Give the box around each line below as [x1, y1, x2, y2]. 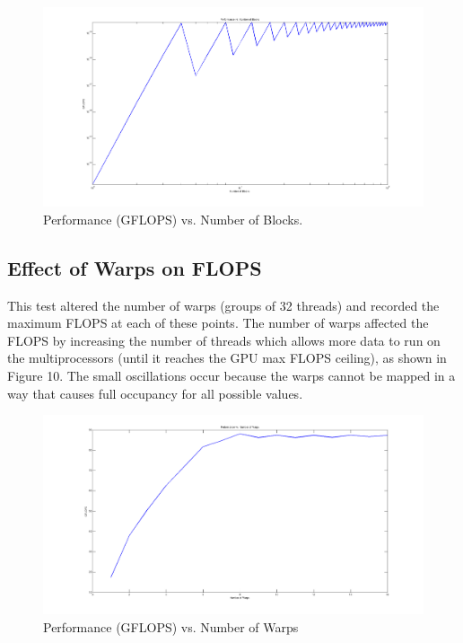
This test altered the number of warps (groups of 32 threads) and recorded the [7, 295, 440, 314]
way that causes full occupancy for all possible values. [7, 383, 303, 402]
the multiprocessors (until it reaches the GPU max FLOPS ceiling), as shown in [7, 348, 447, 367]
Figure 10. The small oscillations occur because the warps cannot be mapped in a [7, 366, 456, 384]
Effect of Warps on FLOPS [7, 253, 262, 281]
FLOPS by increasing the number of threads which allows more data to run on [7, 330, 441, 349]
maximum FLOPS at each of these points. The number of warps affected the [7, 313, 429, 332]
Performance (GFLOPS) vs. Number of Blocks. [43, 209, 303, 228]
